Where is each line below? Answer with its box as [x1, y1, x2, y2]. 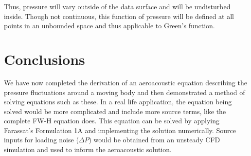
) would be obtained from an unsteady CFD [89, 135, 220, 145]
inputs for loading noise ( [4, 135, 79, 145]
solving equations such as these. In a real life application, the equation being [4, 97, 232, 107]
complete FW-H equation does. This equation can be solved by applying [4, 116, 219, 126]
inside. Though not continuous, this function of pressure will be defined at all [4, 11, 234, 21]
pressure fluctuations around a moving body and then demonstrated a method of [4, 87, 245, 97]
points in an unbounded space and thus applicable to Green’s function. [4, 20, 215, 31]
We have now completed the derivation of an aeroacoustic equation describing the [4, 77, 247, 87]
